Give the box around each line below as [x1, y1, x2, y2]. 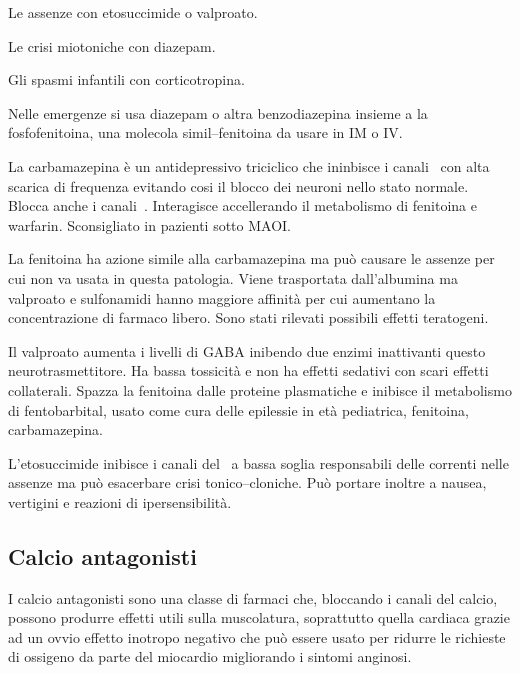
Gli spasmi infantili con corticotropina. [8, 69, 245, 90]
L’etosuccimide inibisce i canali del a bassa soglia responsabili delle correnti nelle [8, 452, 509, 473]
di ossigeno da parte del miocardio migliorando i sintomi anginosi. [8, 646, 412, 667]
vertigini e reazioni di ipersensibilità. [8, 491, 232, 512]
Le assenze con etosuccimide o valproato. [8, 2, 258, 22]
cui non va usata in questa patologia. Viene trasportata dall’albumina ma [8, 267, 458, 288]
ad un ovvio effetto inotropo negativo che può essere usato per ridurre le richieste [8, 626, 506, 647]
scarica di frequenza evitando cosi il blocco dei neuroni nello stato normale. [8, 175, 469, 196]
